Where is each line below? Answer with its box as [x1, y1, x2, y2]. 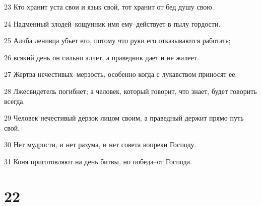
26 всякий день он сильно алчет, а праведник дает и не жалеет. [4, 52, 199, 62]
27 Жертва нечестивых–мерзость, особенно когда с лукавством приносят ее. [4, 69, 237, 79]
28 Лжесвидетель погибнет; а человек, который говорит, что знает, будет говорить [4, 85, 257, 96]
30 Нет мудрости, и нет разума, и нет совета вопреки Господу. [4, 139, 197, 150]
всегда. [4, 95, 25, 106]
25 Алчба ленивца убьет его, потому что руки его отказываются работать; [4, 35, 231, 46]
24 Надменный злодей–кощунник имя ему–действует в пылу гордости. [4, 18, 221, 29]
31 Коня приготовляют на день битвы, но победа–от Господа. [4, 156, 192, 166]
